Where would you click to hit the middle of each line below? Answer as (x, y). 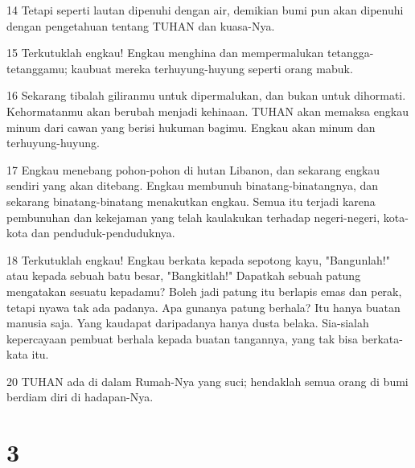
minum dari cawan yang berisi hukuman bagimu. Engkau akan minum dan (191, 127)
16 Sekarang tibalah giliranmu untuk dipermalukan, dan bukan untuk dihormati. (206, 95)
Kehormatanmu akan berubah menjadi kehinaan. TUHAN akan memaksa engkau (207, 111)
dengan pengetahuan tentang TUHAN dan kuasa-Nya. (141, 25)
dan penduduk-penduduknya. (103, 233)
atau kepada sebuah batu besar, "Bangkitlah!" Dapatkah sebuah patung (184, 275)
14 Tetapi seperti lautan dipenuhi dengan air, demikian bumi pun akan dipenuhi (205, 10)
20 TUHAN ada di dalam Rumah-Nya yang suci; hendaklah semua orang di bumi (207, 381)
